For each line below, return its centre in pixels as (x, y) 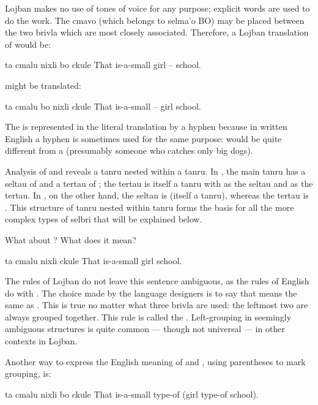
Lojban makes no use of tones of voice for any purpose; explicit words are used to (157, 8)
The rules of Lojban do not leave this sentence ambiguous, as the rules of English (157, 281)
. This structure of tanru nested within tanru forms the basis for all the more (150, 207)
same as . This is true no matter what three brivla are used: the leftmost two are (157, 305)
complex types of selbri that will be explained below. (104, 219)
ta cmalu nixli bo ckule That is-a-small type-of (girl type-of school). (132, 394)
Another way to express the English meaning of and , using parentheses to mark (155, 361)
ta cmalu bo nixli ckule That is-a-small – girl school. (103, 106)
